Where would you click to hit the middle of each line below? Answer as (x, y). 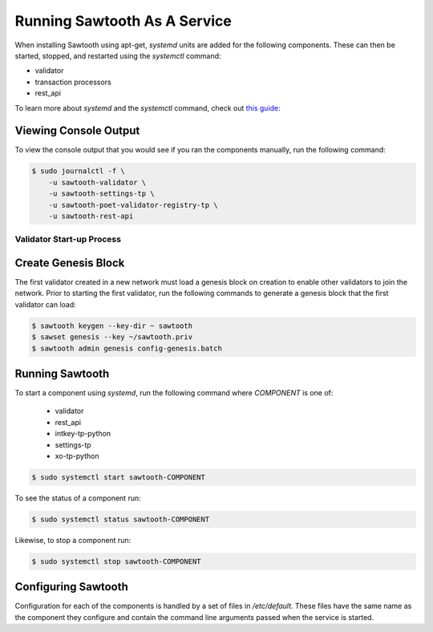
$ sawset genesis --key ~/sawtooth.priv (112, 337)
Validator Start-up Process (68, 239)
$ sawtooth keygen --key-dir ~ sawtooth (112, 326)
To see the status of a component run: (78, 498)
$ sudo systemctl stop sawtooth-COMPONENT (116, 561)
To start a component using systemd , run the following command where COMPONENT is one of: (174, 393)
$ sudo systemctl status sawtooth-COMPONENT (121, 519)
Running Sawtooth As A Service (123, 21)
